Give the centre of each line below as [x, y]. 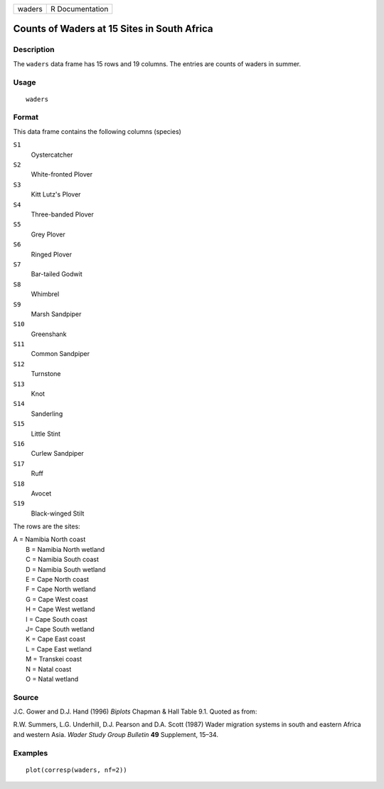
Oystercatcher [52, 155]
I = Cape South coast [57, 619]
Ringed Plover [52, 254]
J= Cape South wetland [60, 629]
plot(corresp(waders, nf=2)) [76, 770]
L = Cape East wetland [59, 649]
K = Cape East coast [55, 639]
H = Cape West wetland [60, 610]
